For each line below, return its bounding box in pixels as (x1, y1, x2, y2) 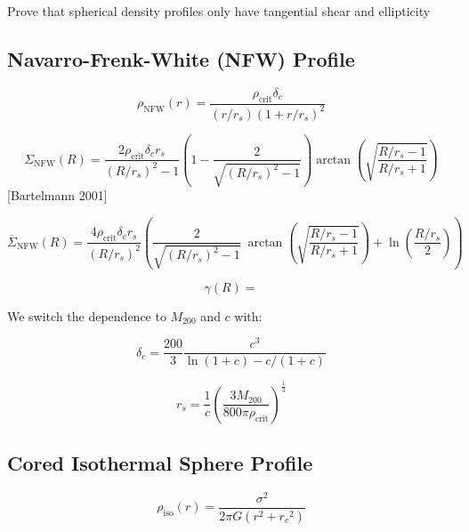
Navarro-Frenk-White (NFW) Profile (7, 44, 355, 72)
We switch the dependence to (7, 306, 166, 325)
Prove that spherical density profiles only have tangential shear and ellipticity (7, 2, 431, 20)
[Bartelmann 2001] (7, 186, 108, 204)
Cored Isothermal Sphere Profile (7, 449, 313, 477)
